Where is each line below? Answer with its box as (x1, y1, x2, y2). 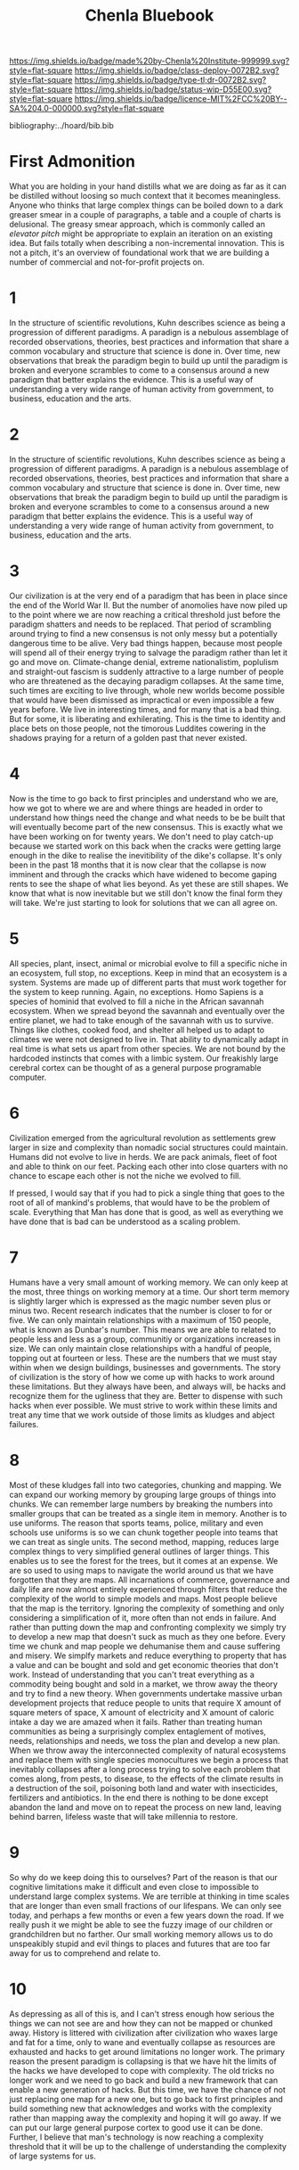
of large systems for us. (9, 2150, 96, 2161)
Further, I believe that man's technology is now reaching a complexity (9, 2132, 264, 2142)
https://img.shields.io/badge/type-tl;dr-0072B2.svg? (74, 75, 267, 86)
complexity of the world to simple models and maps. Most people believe (9, 1593, 278, 1604)
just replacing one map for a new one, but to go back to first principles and (9, 2093, 283, 2104)
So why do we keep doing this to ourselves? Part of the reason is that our (9, 1871, 279, 1882)
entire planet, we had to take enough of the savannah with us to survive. (9, 1015, 274, 1025)
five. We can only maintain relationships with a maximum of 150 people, (9, 1314, 271, 1325)
